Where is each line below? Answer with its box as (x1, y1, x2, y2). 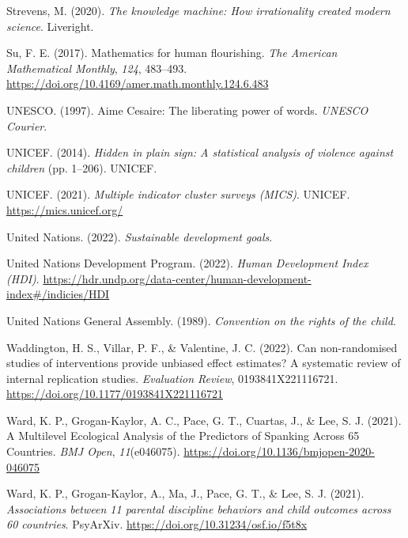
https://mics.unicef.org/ (6, 201, 123, 218)
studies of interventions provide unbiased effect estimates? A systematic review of (6, 354, 401, 371)
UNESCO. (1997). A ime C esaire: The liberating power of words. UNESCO (6, 101, 368, 118)
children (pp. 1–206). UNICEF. (6, 159, 157, 176)
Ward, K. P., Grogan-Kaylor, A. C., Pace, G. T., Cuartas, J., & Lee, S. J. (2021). (6, 411, 402, 428)
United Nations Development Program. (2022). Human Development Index (6, 255, 368, 271)
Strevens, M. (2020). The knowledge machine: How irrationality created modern (6, 2, 391, 18)
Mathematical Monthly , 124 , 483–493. (6, 59, 187, 76)
